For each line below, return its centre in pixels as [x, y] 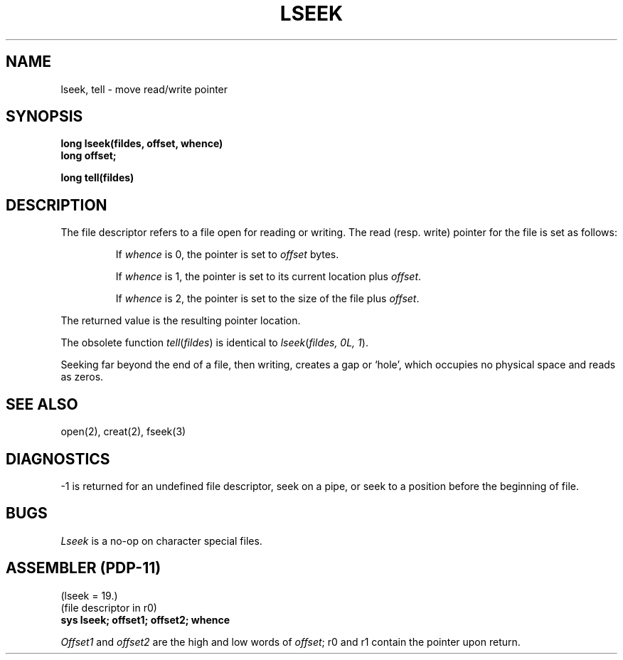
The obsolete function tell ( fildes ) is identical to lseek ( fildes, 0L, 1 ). [214, 343]
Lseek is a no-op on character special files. [161, 541]
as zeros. [82, 377]
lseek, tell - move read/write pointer [144, 89]
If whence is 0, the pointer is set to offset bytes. [227, 255]
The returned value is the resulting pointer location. [181, 321]
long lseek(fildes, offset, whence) [142, 144]
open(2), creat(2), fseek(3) [123, 432]
